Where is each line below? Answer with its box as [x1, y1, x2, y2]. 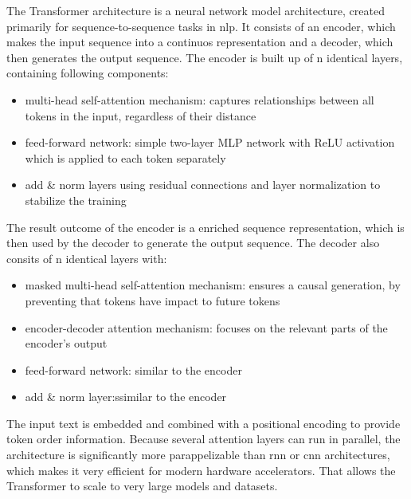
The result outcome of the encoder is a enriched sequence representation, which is [6, 218, 405, 235]
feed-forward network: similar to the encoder [25, 361, 242, 378]
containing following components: [6, 65, 169, 81]
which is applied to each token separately [25, 149, 226, 166]
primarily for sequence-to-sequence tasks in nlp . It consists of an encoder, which [6, 18, 396, 34]
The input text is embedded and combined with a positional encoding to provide [6, 415, 401, 431]
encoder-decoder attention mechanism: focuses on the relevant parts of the [25, 319, 388, 336]
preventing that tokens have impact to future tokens [25, 292, 280, 308]
